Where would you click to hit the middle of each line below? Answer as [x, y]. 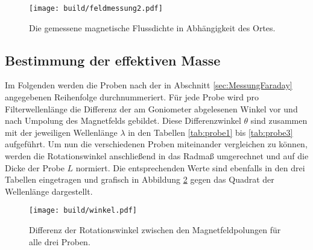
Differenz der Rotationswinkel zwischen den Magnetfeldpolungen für [155, 230]
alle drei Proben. [60, 241]
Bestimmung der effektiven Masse [113, 60]
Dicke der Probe [35, 167]
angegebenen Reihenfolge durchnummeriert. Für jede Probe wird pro [132, 97]
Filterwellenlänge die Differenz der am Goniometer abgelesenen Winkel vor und [151, 108]
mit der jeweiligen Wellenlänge [61, 132]
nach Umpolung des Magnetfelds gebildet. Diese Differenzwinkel [123, 120]
